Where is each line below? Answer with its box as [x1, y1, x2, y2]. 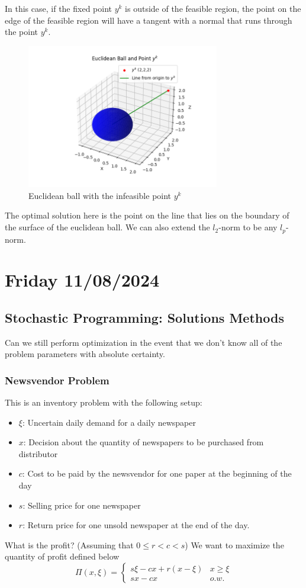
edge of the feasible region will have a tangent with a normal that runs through [5, 14, 292, 26]
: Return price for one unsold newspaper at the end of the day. [22, 519, 250, 531]
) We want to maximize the [185, 538, 284, 551]
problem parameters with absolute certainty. [5, 348, 165, 360]
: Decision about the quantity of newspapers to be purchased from [23, 436, 264, 448]
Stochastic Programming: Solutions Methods [5, 308, 284, 326]
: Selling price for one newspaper [22, 499, 141, 511]
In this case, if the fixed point [5, 2, 112, 14]
